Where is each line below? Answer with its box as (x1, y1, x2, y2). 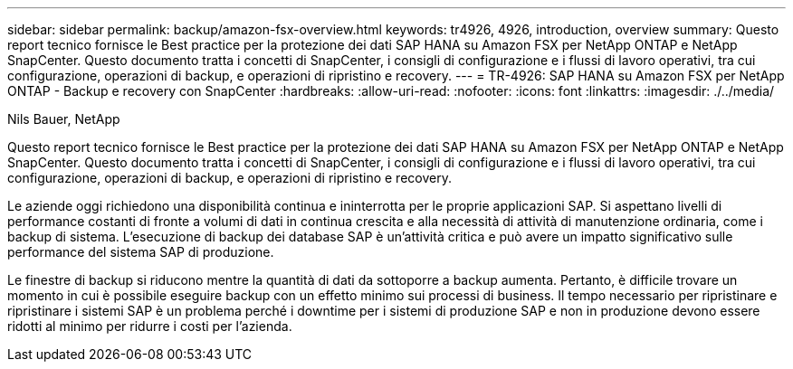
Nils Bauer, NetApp (7, 111, 120, 127)
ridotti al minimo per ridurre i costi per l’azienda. (7, 318, 292, 334)
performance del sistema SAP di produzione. (7, 244, 274, 260)
